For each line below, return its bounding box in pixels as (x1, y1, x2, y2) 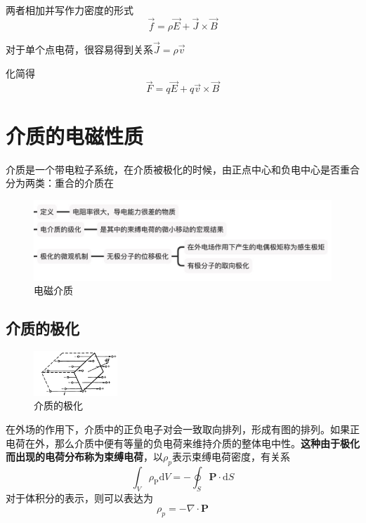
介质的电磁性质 (6, 121, 144, 150)
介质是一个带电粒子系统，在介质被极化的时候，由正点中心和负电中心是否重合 (6, 161, 360, 176)
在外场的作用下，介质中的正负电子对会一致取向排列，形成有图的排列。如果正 (6, 422, 360, 437)
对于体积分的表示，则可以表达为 (6, 490, 153, 505)
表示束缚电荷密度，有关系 (171, 449, 290, 464)
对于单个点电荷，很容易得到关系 (6, 42, 153, 57)
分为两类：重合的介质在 (6, 176, 114, 190)
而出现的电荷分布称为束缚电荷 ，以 (6, 449, 163, 464)
